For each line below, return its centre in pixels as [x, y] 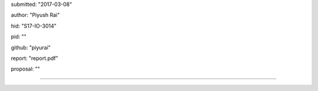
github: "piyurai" [31, 48]
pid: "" [19, 37]
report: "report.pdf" [34, 58]
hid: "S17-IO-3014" [34, 26]
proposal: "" [26, 69]
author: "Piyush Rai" [35, 15]
